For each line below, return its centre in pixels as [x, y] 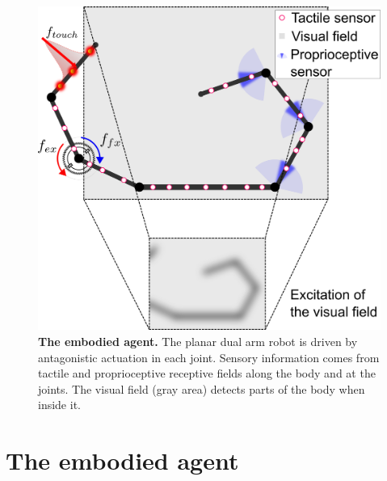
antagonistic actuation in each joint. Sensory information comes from [209, 357]
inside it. [59, 405]
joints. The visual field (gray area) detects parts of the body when [202, 388]
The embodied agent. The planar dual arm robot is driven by [198, 341]
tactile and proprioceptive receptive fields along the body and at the [207, 373]
